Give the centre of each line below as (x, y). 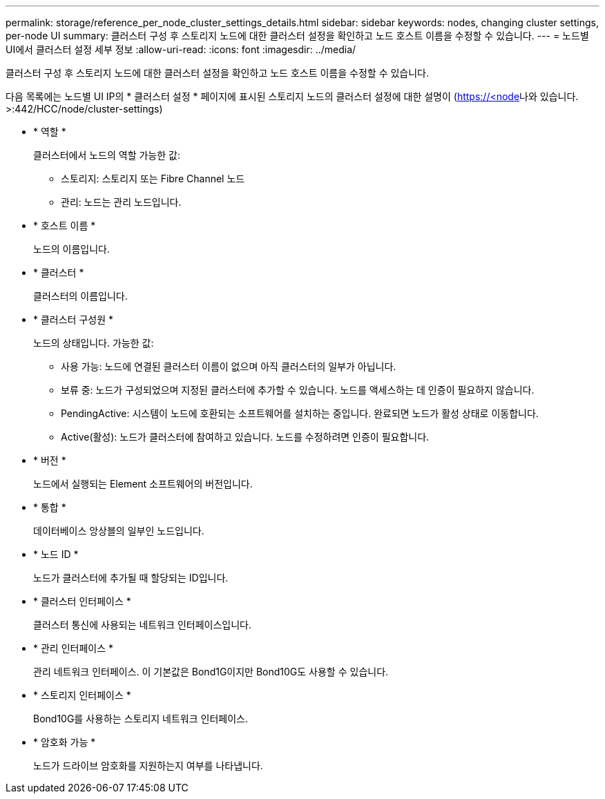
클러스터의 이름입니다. (80, 296)
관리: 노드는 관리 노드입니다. (121, 202)
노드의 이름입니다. (72, 249)
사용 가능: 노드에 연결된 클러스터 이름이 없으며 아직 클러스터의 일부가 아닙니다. (229, 366)
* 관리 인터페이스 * (73, 648)
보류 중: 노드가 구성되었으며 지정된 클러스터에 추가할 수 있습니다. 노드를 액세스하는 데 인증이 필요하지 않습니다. (298, 390)
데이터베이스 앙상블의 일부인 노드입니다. (119, 531)
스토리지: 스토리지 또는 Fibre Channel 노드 (153, 179)
